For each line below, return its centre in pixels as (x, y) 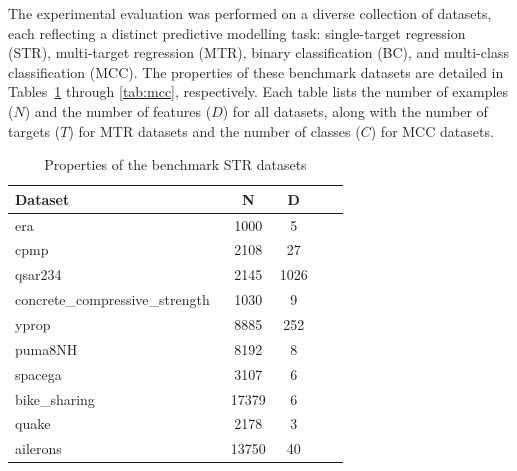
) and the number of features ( (118, 110)
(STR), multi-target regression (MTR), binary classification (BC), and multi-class (258, 52)
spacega (38, 373)
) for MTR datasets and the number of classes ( (214, 130)
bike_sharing (55, 398)
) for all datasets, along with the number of (355, 110)
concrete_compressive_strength (112, 299)
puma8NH (46, 348)
